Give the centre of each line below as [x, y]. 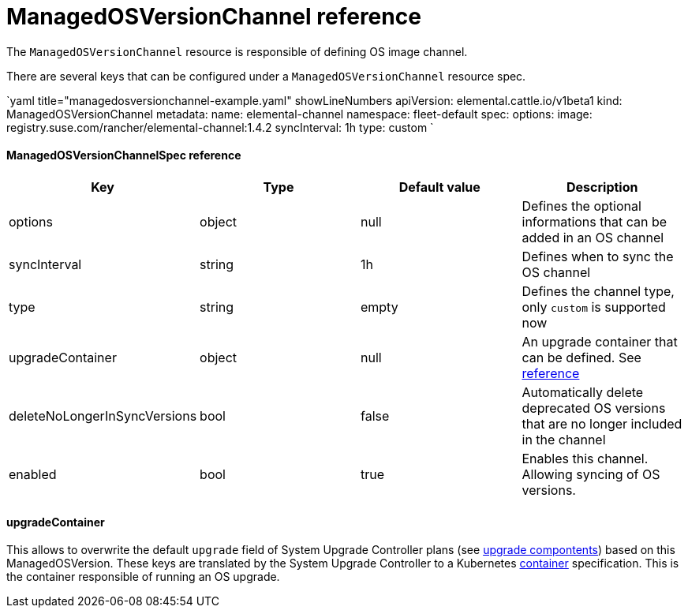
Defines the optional [581, 206]
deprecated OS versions [594, 408]
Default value [439, 187]
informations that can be [595, 221]
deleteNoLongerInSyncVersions [103, 416]
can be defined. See [581, 357]
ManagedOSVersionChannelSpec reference [124, 155]
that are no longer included [602, 423]
